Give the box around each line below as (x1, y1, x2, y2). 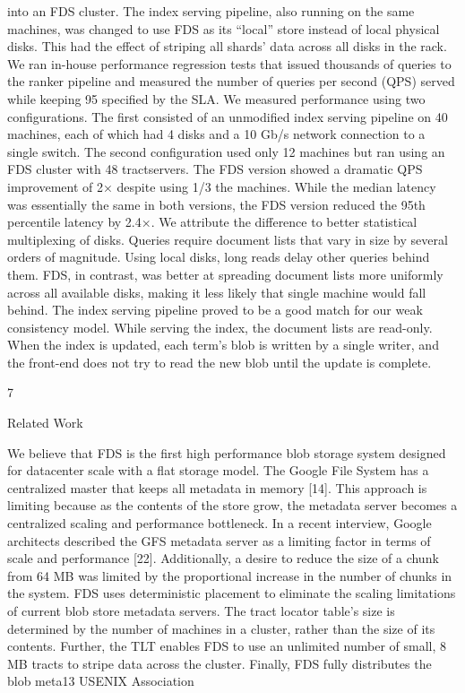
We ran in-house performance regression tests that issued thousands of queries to (7, 54, 452, 73)
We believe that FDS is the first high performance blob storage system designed (7, 443, 446, 462)
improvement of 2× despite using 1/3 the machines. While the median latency (7, 177, 436, 195)
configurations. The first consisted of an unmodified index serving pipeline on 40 (7, 107, 448, 126)
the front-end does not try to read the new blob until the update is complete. (7, 352, 432, 371)
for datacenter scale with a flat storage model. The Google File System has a (7, 461, 429, 480)
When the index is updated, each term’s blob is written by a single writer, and (7, 335, 439, 354)
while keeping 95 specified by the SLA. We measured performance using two (7, 89, 426, 108)
